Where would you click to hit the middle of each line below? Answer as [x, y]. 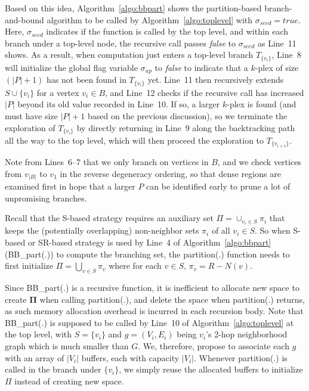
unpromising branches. [46, 198]
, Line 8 [286, 55]
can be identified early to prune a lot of [218, 186]
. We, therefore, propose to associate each [214, 346]
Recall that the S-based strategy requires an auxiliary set [109, 218]
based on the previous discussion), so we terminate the [188, 115]
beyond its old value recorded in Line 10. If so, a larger [119, 104]
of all [221, 230]
